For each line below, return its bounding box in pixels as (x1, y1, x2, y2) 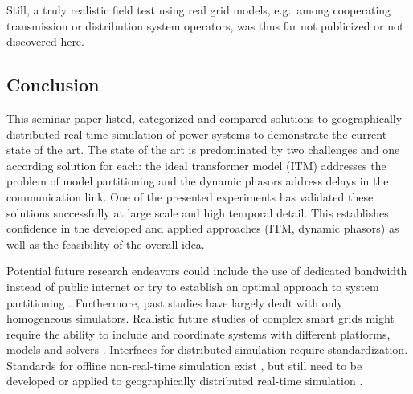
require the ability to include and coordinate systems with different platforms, (6, 325, 391, 342)
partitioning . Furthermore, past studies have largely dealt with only (6, 294, 343, 311)
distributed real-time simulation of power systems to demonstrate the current (6, 125, 387, 142)
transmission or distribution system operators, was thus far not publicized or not (6, 17, 404, 34)
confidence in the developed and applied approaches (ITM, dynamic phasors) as (6, 220, 399, 237)
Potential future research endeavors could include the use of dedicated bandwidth (6, 262, 407, 279)
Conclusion (6, 72, 100, 97)
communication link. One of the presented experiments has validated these (6, 188, 374, 205)
